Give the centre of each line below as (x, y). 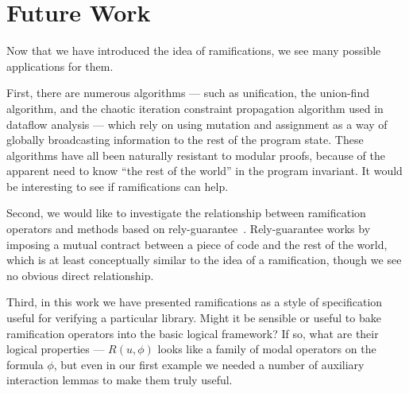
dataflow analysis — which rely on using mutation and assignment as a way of (197, 124)
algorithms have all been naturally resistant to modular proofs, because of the (196, 155)
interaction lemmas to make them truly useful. (120, 380)
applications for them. (60, 66)
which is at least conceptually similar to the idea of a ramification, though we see (204, 260)
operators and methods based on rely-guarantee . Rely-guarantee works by (189, 229)
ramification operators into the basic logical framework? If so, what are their (193, 333)
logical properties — (56, 349)
